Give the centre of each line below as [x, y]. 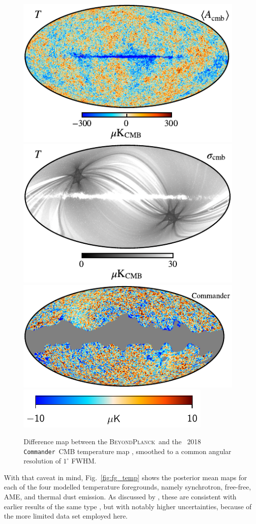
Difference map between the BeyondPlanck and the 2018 [113, 442]
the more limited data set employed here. [66, 516]
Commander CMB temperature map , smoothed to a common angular [128, 451]
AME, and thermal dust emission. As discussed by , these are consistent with [120, 497]
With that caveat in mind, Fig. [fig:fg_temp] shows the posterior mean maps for [126, 477]
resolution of [42, 461]
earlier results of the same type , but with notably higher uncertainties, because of [128, 506]
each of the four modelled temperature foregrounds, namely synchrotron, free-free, [128, 487]
